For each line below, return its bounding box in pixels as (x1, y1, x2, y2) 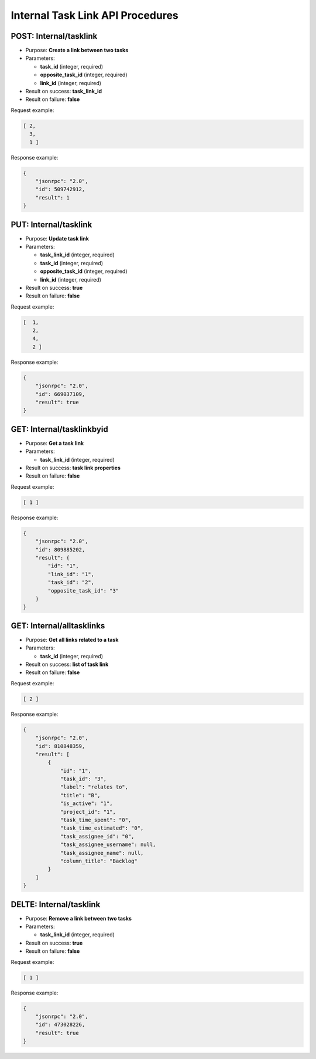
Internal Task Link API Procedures (11, 9, 178, 22)
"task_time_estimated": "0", (60, 825, 144, 831)
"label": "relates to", (60, 784, 129, 790)
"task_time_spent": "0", (60, 817, 132, 824)
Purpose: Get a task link (25, 439, 84, 446)
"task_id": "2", (47, 579, 95, 586)
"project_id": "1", (60, 808, 116, 815)
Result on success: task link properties (25, 464, 121, 472)
